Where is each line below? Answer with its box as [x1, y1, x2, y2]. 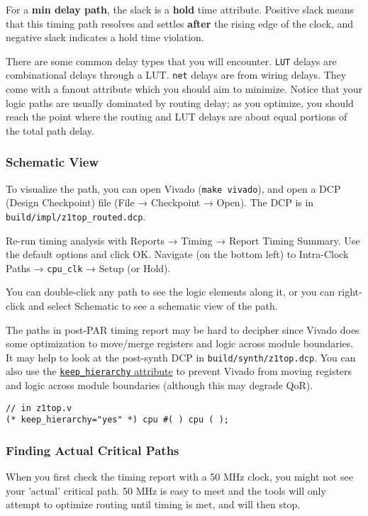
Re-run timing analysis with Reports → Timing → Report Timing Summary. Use [6, 232, 360, 247]
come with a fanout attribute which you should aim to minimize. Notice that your [6, 82, 362, 96]
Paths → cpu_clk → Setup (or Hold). [6, 260, 171, 275]
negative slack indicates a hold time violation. [6, 30, 204, 45]
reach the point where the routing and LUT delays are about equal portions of [6, 109, 347, 124]
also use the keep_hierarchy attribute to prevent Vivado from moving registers [6, 364, 352, 378]
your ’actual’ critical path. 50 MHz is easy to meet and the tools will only [6, 483, 326, 498]
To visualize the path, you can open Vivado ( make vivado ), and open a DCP [6, 181, 341, 196]
